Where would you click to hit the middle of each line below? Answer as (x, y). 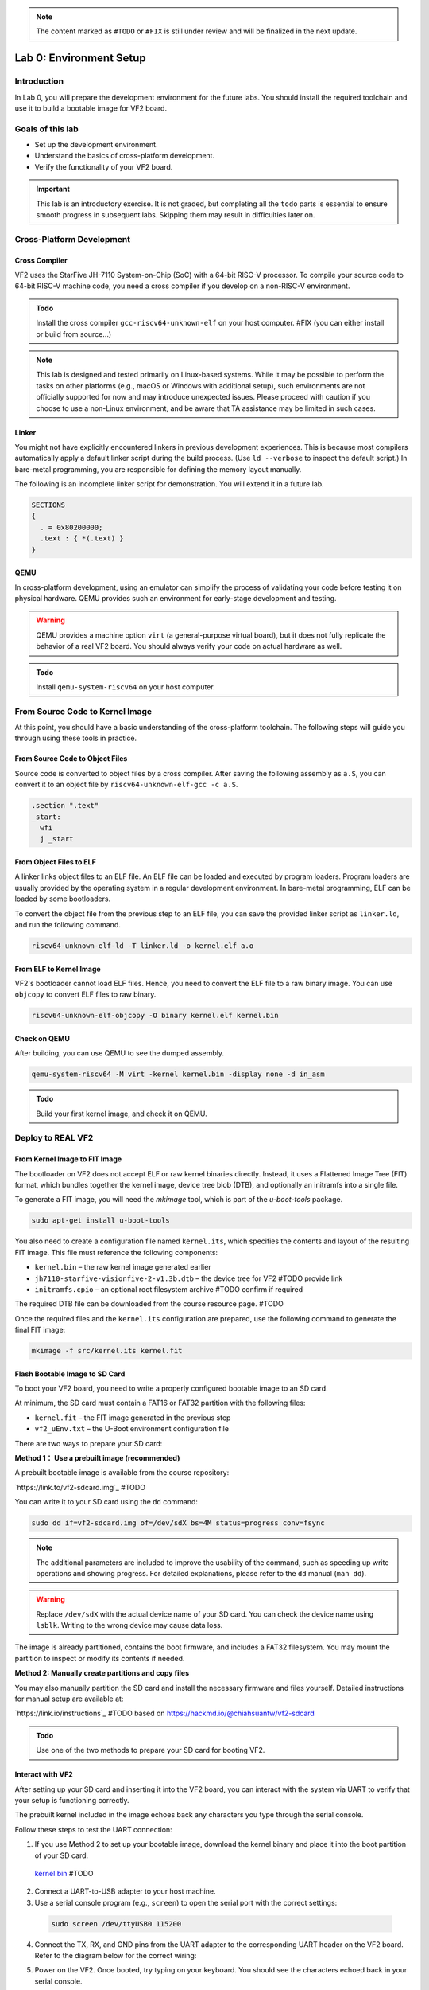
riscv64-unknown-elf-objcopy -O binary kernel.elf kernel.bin (155, 1016)
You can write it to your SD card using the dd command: (106, 1502)
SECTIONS (48, 505)
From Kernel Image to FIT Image (68, 1159)
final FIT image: (40, 1330)
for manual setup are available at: (69, 1699)
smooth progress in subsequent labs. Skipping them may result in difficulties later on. (176, 215)
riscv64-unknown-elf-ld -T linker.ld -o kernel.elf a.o (143, 946)
